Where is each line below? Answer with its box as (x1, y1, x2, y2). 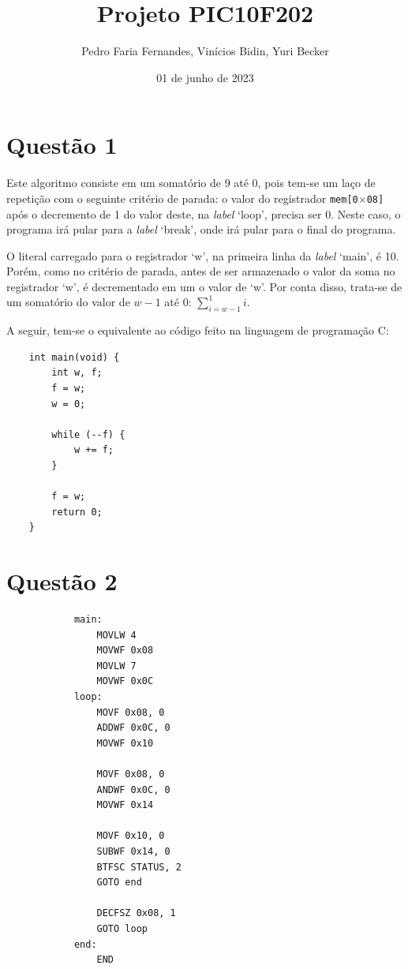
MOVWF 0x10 (96, 737, 154, 749)
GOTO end (96, 877, 142, 889)
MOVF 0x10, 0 (96, 830, 165, 842)
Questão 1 (6, 129, 118, 161)
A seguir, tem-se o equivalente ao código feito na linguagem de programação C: (6, 322, 389, 339)
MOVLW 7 (96, 660, 137, 672)
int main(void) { (28, 351, 120, 363)
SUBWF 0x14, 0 (96, 846, 170, 858)
